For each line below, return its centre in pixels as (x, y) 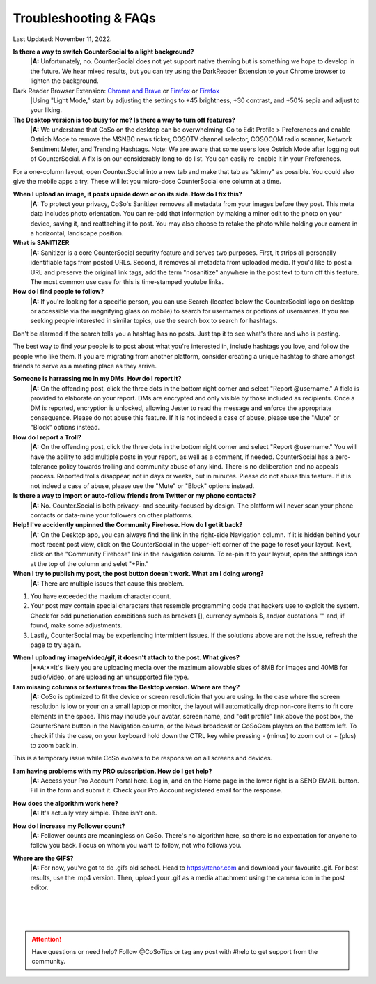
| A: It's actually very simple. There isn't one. (94, 813)
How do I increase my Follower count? (69, 826)
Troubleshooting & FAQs (84, 18)
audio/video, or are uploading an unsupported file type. (110, 677)
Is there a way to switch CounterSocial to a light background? (103, 52)
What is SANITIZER (41, 243)
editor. (39, 887)
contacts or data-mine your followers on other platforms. (112, 515)
